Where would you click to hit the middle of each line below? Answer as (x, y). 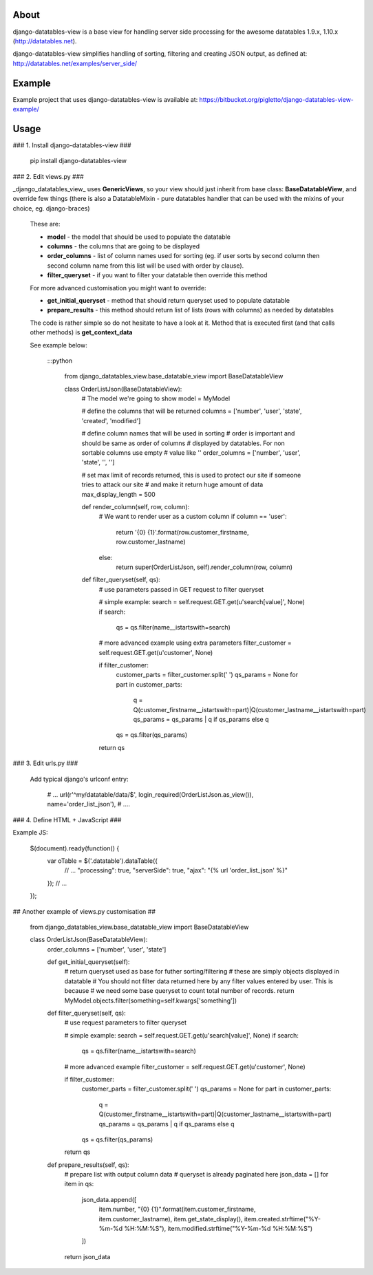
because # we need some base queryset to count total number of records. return (179, 991)
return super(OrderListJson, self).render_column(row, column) (204, 567)
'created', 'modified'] (111, 420)
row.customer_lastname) (151, 542)
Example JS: (30, 833)
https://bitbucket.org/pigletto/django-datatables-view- (277, 99)
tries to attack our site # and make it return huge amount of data (172, 484)
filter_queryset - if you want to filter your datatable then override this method (157, 275)
